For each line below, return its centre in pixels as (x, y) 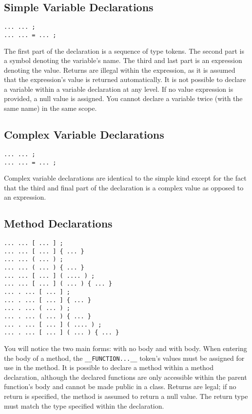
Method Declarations (58, 223)
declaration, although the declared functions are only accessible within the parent (126, 377)
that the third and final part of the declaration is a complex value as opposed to (124, 187)
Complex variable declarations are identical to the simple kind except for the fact (125, 178)
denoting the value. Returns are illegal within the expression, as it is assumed (120, 70)
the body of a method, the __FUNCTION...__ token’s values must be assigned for (124, 358)
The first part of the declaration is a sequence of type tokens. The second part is (124, 51)
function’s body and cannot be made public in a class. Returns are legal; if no (120, 386)
